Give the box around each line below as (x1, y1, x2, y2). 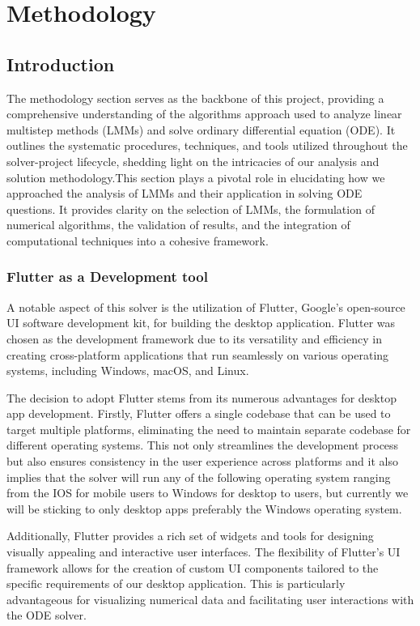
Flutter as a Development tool (6, 266, 208, 287)
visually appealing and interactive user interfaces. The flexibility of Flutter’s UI (6, 543, 401, 560)
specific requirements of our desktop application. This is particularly (6, 575, 346, 592)
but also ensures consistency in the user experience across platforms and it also (6, 453, 398, 470)
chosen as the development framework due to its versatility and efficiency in (6, 330, 382, 347)
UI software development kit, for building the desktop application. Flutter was (6, 314, 396, 331)
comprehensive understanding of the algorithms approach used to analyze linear (6, 105, 402, 122)
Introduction (6, 51, 115, 76)
